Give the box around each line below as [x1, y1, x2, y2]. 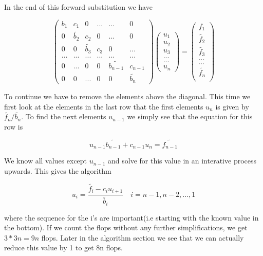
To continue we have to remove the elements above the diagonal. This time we [4, 91, 251, 101]
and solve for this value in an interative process [108, 155, 257, 166]
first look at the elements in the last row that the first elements [4, 101, 203, 112]
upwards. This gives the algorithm [4, 165, 111, 176]
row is [4, 121, 23, 132]
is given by [215, 101, 249, 112]
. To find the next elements [21, 111, 106, 122]
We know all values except [4, 155, 87, 166]
